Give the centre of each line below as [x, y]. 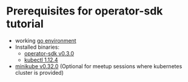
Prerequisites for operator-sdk [85, 11]
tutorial [25, 24]
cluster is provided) [39, 72]
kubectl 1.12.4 [41, 60]
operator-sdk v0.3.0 [49, 53]
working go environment [46, 40]
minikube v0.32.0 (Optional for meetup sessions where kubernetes [99, 66]
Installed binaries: [37, 47]
